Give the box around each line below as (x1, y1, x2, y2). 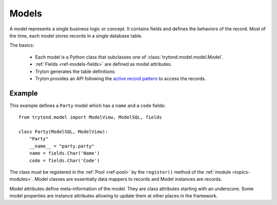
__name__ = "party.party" (29, 143, 95, 149)
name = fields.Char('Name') (29, 151, 100, 156)
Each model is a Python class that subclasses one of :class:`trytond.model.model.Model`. (35, 54, 224, 60)
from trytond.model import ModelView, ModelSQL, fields (18, 115, 162, 120)
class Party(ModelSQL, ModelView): (18, 128, 108, 135)
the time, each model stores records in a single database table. (9, 32, 143, 39)
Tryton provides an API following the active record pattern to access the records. (35, 75, 206, 82)
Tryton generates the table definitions (35, 68, 115, 74)
